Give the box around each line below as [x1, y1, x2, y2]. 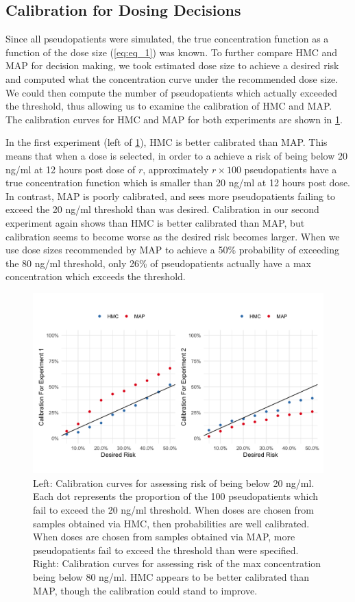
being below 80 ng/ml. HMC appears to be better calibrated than [33, 569, 310, 584]
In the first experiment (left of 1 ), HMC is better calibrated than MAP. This [5, 135, 328, 149]
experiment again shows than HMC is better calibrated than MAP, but [5, 215, 305, 229]
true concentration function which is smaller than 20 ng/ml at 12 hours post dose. [5, 175, 350, 190]
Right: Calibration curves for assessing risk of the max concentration [33, 556, 321, 570]
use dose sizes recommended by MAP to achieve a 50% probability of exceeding [5, 242, 340, 257]
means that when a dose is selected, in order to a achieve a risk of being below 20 [5, 148, 347, 162]
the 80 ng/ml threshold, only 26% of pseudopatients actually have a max [5, 255, 311, 270]
